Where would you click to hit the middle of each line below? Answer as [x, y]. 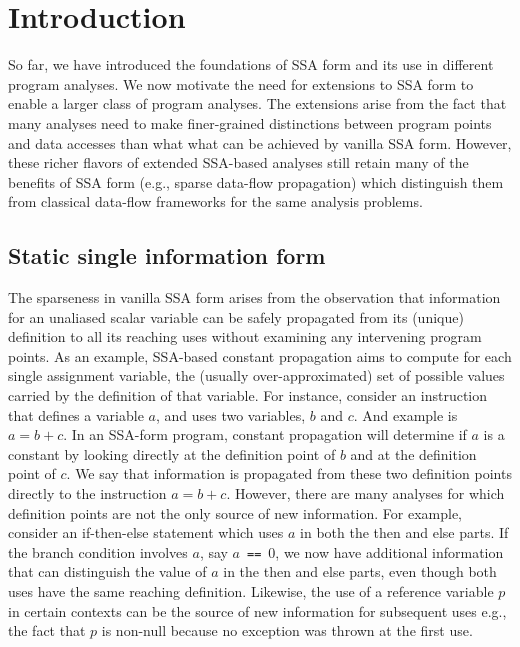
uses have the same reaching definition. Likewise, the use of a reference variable [251, 591]
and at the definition [413, 453]
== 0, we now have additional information [375, 551]
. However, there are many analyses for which [365, 493]
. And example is [405, 414]
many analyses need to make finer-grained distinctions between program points [250, 122]
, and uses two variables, [230, 414]
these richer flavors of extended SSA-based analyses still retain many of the [238, 162]
